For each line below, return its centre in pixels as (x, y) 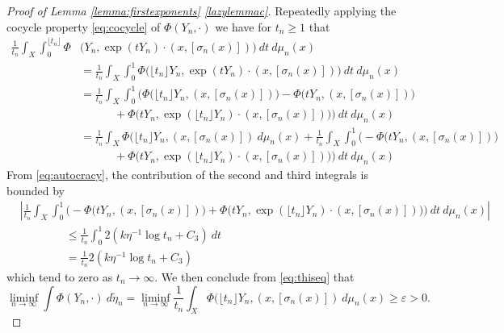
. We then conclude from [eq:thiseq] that (254, 276)
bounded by (36, 190)
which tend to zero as (60, 276)
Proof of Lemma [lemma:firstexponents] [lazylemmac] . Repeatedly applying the (202, 10)
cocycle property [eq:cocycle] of (84, 26)
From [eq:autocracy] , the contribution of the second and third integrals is (187, 175)
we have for (243, 26)
